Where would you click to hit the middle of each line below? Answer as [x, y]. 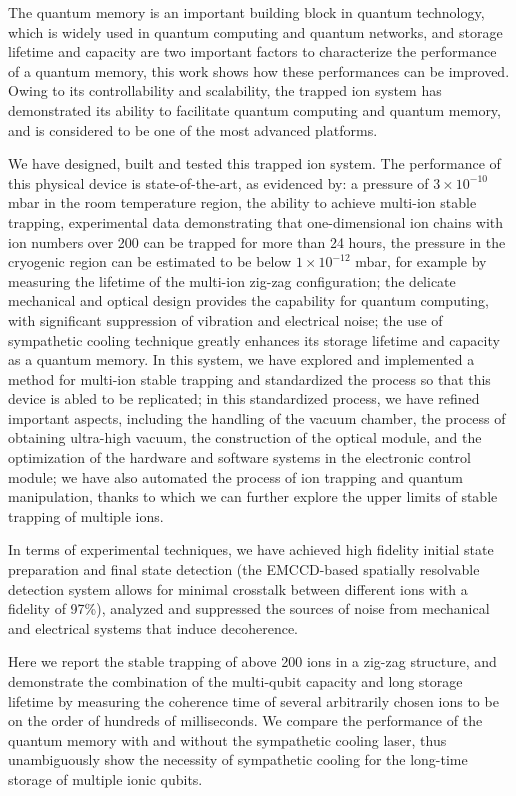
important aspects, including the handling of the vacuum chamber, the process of [257, 417]
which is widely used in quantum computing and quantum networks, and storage [255, 31]
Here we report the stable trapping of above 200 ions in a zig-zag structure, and [252, 661]
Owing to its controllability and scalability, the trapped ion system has [225, 90]
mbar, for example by [421, 261]
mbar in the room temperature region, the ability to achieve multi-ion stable [242, 202]
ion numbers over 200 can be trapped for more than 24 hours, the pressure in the [257, 241]
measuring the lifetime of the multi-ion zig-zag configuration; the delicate [232, 280]
